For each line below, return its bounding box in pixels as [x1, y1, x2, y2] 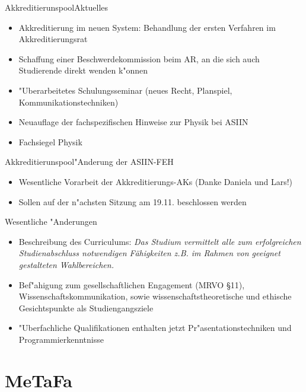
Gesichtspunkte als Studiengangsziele [18, 301, 154, 314]
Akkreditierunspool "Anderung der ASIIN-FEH [5, 155, 174, 168]
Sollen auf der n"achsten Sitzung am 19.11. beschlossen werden [18, 195, 247, 208]
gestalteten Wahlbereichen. [18, 258, 114, 270]
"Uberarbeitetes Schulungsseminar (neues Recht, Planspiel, [18, 84, 232, 96]
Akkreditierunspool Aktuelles [5, 1, 109, 13]
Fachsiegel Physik [18, 135, 82, 148]
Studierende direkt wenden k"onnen [18, 64, 148, 77]
